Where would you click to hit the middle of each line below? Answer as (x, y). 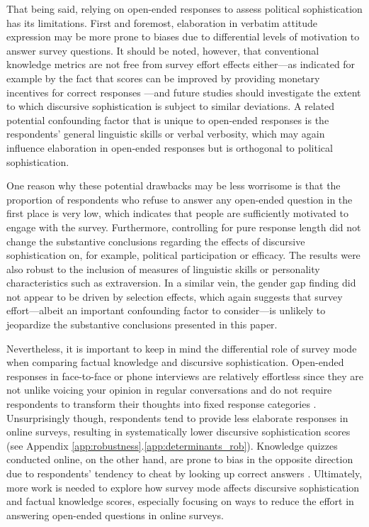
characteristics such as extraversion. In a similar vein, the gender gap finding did (181, 283)
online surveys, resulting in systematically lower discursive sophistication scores (178, 432)
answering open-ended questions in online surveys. (115, 515)
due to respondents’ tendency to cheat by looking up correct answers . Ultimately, (184, 473)
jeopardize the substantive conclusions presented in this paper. (142, 324)
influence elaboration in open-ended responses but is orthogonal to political (170, 147)
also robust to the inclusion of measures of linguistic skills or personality (163, 268)
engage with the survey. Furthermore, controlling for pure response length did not (184, 227)
